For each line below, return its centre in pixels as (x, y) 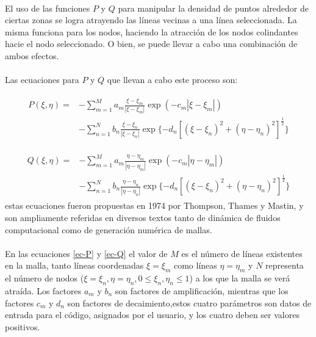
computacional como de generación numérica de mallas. (109, 229)
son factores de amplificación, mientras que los (202, 290)
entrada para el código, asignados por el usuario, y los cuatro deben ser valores (152, 315)
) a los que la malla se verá (240, 278)
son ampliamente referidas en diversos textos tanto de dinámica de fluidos (143, 217)
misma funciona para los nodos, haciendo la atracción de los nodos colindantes (152, 31)
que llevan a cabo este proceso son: (172, 80)
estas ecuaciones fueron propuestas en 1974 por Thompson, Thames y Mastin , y (154, 205)
